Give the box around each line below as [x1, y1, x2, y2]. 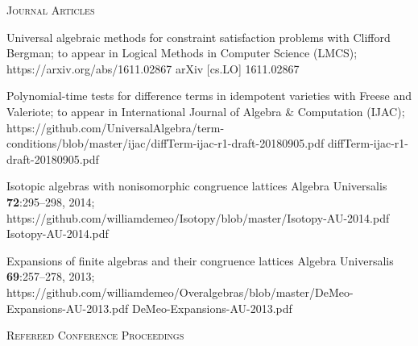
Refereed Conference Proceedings [6, 327, 184, 344]
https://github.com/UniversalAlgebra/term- [6, 119, 225, 135]
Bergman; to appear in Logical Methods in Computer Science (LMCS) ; [6, 44, 358, 61]
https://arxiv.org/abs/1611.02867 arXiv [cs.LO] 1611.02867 [6, 60, 300, 77]
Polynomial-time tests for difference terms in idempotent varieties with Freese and [6, 87, 412, 104]
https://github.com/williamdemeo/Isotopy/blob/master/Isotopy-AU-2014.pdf [6, 209, 390, 226]
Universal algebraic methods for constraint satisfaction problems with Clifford [6, 28, 391, 45]
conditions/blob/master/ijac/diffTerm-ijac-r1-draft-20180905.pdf [6, 135, 325, 152]
